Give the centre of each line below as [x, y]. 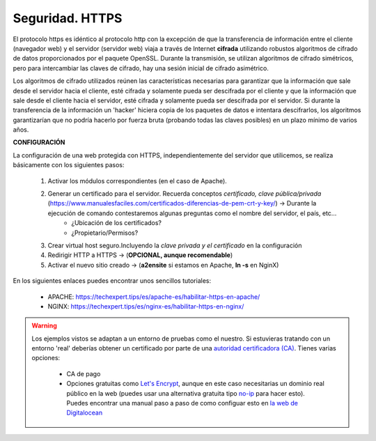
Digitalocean [85, 413]
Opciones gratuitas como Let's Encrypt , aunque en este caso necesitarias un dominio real [196, 384]
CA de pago [84, 373]
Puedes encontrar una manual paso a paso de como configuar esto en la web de [182, 403]
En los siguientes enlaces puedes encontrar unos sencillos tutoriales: [112, 281]
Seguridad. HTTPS [68, 18]
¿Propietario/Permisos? [105, 233]
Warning [44, 326]
